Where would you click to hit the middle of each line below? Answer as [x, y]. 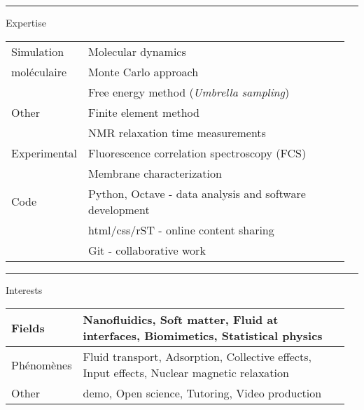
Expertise [26, 22]
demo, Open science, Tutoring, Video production [202, 393]
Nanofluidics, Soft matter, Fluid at [181, 320]
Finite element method [144, 112]
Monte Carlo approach [143, 71]
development [119, 209]
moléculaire [39, 71]
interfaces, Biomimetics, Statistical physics [203, 336]
